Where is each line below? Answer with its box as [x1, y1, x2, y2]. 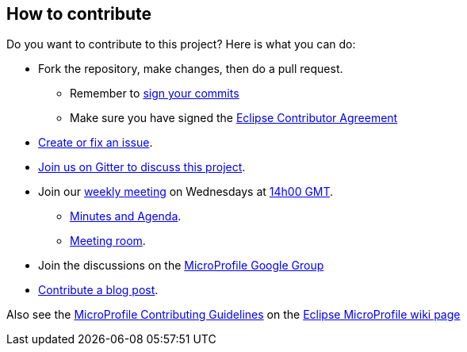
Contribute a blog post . [38, 283, 159, 297]
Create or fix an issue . [38, 136, 153, 150]
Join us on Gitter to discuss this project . [38, 160, 246, 174]
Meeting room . [70, 234, 146, 248]
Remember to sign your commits [70, 86, 239, 101]
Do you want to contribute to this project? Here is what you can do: [6, 37, 356, 52]
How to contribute [6, 4, 152, 24]
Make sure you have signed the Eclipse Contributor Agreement [70, 111, 398, 125]
